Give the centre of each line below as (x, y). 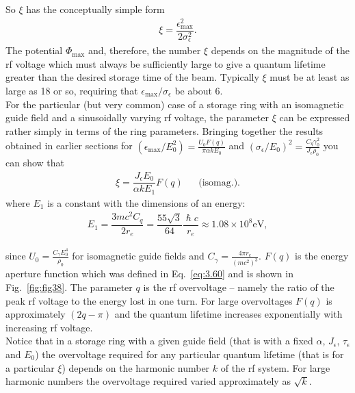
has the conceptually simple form (95, 9)
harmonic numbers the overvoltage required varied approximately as (148, 381)
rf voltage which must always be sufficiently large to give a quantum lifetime (166, 63)
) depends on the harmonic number (136, 367)
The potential (34, 50)
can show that (35, 163)
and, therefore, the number (144, 50)
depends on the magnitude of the (280, 50)
